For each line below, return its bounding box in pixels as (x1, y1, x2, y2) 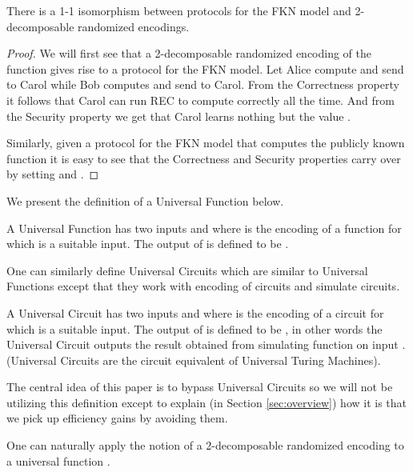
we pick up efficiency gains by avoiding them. (6, 410, 228, 426)
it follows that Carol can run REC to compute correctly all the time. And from (6, 91, 395, 108)
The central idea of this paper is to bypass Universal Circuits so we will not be (6, 378, 393, 395)
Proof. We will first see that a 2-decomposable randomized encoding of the (6, 45, 372, 62)
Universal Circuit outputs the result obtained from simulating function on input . (6, 336, 406, 353)
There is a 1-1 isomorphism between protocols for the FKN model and (6, 2, 351, 18)
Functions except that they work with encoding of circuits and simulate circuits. (6, 278, 400, 294)
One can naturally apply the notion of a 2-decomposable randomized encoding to (6, 437, 404, 454)
